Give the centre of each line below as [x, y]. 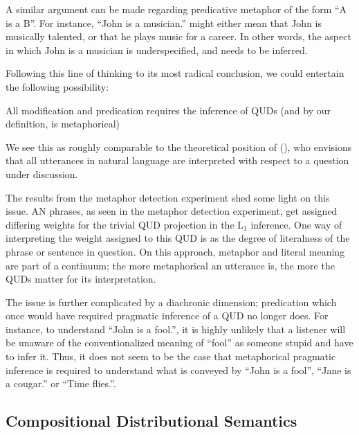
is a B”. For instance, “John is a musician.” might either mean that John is [164, 23]
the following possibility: [57, 86]
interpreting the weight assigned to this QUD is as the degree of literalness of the [178, 238]
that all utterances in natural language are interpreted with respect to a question [177, 160]
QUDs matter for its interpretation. [81, 279]
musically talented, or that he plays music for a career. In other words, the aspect [178, 36]
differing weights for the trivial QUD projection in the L [125, 224]
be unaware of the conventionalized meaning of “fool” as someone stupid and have [179, 343]
